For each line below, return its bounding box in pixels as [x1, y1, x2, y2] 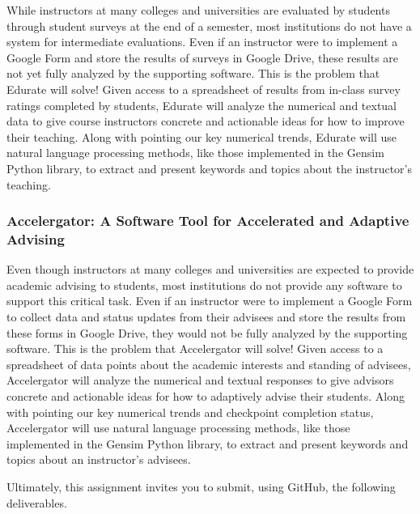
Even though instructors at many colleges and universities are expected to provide [6, 261, 414, 278]
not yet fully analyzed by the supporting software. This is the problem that [6, 65, 380, 82]
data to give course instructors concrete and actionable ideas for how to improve [6, 113, 405, 130]
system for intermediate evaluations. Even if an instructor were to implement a [6, 33, 398, 50]
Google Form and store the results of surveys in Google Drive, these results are [6, 49, 399, 66]
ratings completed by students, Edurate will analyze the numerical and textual [6, 96, 397, 113]
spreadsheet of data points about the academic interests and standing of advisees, [6, 355, 411, 372]
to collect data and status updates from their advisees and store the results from [6, 308, 406, 325]
